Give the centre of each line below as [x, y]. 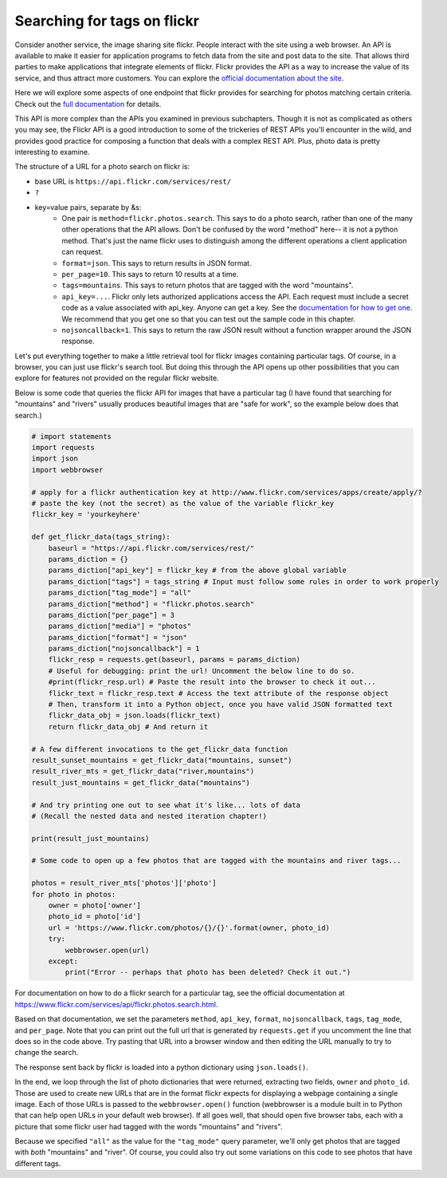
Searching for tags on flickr [107, 21]
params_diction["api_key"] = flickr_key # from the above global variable [197, 570]
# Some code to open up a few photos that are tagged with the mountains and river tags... [216, 861]
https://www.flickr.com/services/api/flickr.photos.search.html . [116, 1004]
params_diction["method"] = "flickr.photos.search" [151, 604]
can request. [82, 252]
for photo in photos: [74, 894]
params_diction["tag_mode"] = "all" [120, 593]
